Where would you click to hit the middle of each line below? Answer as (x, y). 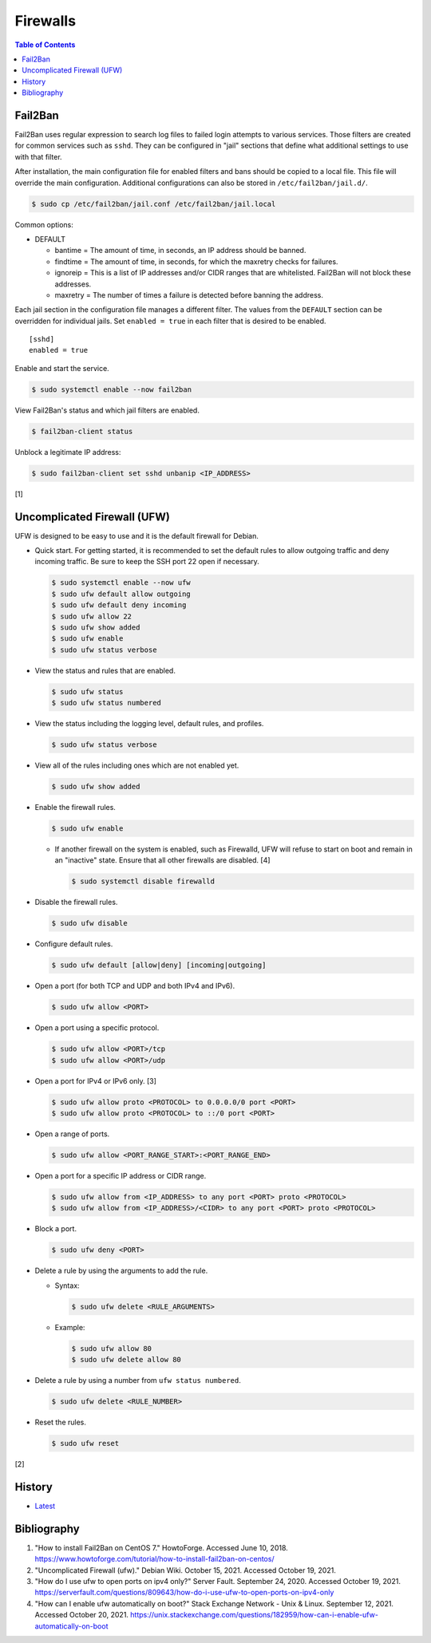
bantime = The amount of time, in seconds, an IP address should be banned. (180, 251)
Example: (70, 1327)
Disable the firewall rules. (76, 902)
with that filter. (39, 156)
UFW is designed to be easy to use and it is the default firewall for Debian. (137, 535)
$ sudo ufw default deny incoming (119, 605)
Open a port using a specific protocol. (97, 1028)
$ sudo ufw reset (85, 1443)
